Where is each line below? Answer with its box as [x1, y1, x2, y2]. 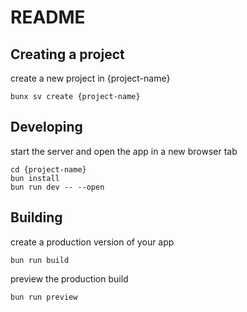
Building [10, 209, 63, 226]
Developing [10, 119, 83, 136]
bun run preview [10, 292, 78, 302]
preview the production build [10, 272, 129, 285]
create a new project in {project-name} [10, 72, 171, 84]
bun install [10, 173, 60, 183]
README [10, 6, 86, 29]
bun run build [10, 255, 70, 265]
